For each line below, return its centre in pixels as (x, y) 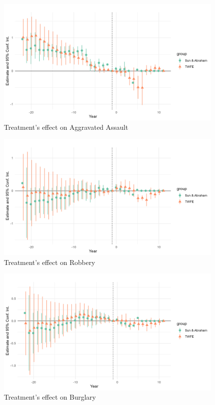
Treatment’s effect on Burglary (50, 397)
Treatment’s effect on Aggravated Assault (66, 127)
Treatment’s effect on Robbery (50, 262)
